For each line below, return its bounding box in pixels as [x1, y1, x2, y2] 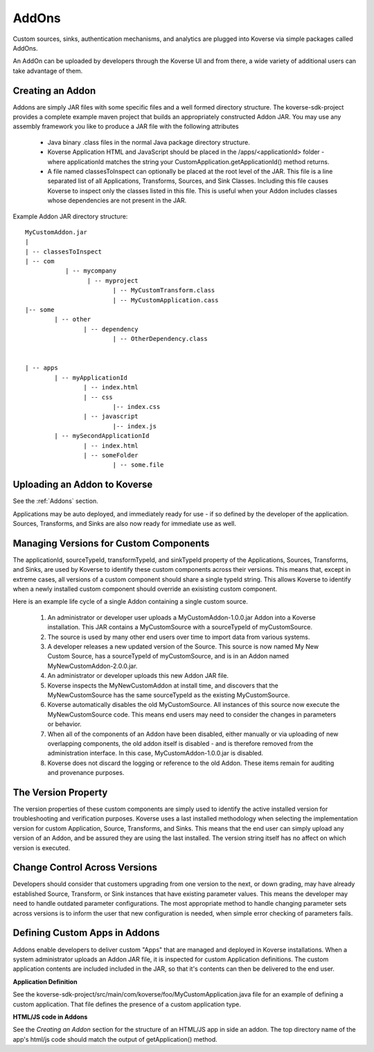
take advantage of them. [12, 67, 83, 75]
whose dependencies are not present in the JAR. [47, 196, 187, 204]
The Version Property [12, 787, 108, 798]
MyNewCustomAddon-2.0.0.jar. [47, 662, 138, 670]
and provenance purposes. [47, 769, 125, 777]
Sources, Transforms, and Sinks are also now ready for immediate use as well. [12, 519, 237, 527]
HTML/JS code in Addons [12, 1012, 88, 1021]
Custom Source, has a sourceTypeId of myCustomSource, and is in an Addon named [47, 652, 290, 660]
